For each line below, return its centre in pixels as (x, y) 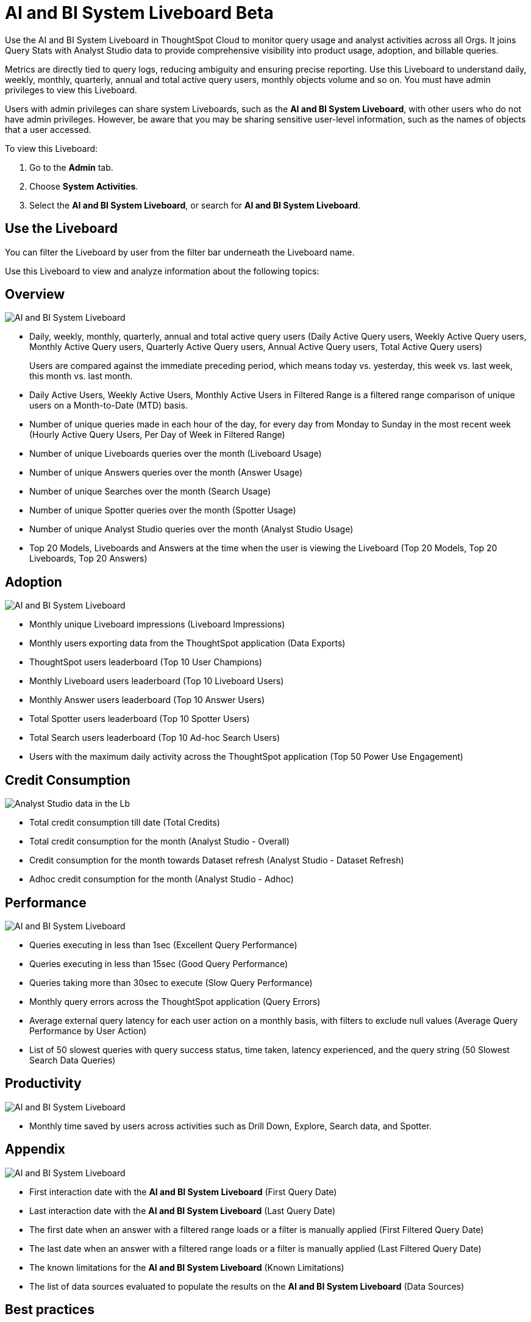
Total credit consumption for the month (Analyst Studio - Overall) (159, 841)
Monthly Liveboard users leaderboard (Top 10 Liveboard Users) (157, 681)
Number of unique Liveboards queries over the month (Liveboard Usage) (176, 454)
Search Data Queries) (73, 1060)
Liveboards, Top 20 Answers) (88, 559)
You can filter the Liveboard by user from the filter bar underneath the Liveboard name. (180, 252)
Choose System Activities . (84, 186)
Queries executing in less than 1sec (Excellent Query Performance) (163, 945)
